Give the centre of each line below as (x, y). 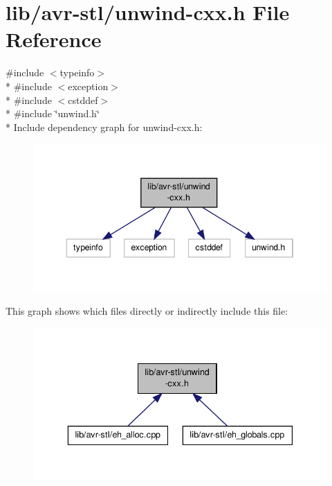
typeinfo (77, 72)
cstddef (83, 99)
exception (88, 86)
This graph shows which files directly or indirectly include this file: (147, 311)
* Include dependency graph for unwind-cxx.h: (104, 127)
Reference (54, 39)
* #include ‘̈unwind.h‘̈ (53, 113)
